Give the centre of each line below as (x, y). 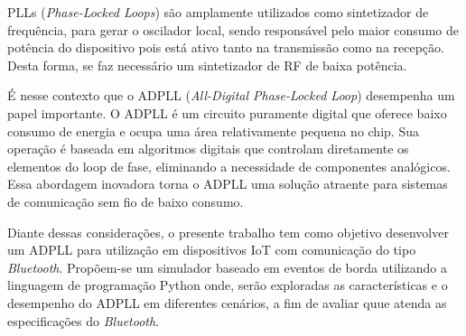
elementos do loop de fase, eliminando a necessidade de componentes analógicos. (229, 166)
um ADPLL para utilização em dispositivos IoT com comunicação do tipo (212, 250)
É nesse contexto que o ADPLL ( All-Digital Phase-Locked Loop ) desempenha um (231, 95)
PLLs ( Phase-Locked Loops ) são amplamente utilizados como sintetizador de (218, 12)
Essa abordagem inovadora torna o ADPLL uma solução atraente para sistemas (228, 184)
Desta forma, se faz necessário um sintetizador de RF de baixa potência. (207, 65)
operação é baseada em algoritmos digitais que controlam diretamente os (208, 149)
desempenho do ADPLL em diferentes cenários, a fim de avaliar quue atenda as (227, 302)
